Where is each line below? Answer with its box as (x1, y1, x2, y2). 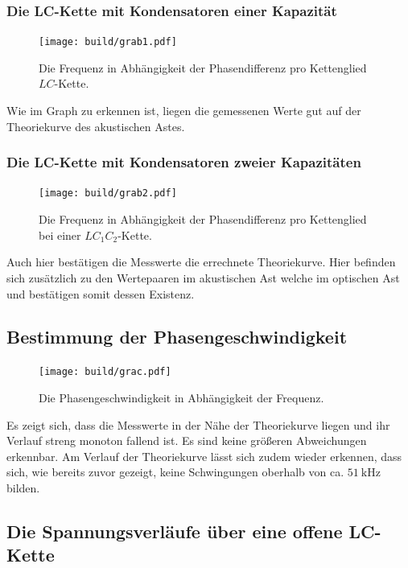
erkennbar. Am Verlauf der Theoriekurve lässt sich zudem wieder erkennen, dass (6, 447, 402, 464)
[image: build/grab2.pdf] (39, 187, 177, 200)
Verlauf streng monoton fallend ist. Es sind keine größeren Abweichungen (6, 432, 367, 449)
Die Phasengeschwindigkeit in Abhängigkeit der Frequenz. (39, 389, 324, 405)
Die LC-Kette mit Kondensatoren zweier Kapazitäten (6, 152, 361, 172)
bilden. (6, 479, 40, 496)
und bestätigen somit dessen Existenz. (6, 285, 195, 302)
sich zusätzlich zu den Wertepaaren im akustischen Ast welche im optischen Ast (6, 269, 400, 286)
